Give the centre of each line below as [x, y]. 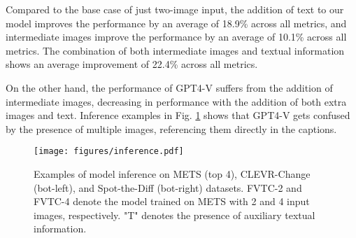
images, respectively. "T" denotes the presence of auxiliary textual [175, 215]
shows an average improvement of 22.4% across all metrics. [132, 64]
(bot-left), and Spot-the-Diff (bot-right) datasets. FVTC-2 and [168, 187]
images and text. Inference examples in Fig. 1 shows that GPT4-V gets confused [178, 115]
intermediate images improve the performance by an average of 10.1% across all [176, 37]
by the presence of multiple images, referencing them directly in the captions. [171, 128]
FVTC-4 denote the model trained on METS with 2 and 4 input [172, 201]
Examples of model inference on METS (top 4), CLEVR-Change [172, 174]
